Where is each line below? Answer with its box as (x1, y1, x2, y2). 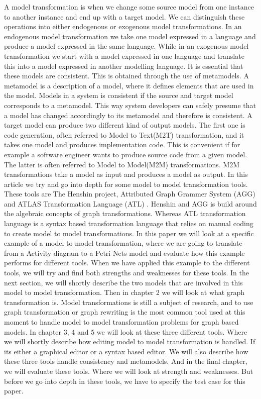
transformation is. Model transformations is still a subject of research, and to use (4, 296, 253, 307)
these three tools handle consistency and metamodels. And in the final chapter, (4, 356, 247, 366)
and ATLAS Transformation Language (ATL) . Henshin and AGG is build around (4, 198, 257, 209)
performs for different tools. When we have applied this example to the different (4, 257, 250, 268)
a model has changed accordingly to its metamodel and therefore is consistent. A (4, 110, 252, 120)
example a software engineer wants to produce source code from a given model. (4, 149, 247, 159)
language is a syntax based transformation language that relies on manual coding (4, 218, 253, 229)
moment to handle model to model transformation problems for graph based (4, 317, 239, 327)
